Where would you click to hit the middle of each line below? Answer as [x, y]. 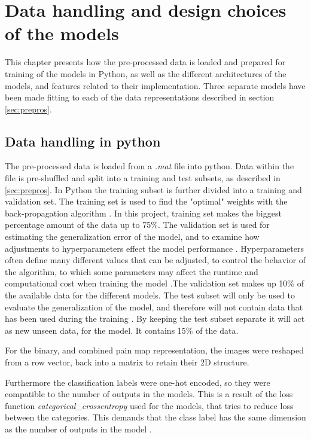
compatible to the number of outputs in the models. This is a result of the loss [149, 394]
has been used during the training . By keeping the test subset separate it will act [155, 318]
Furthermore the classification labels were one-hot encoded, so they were [138, 382]
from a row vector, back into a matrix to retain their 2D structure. [127, 362]
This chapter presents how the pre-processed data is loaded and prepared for [145, 62]
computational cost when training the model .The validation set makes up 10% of [154, 283]
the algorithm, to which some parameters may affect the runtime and [132, 271]
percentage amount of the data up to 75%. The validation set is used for [137, 225]
